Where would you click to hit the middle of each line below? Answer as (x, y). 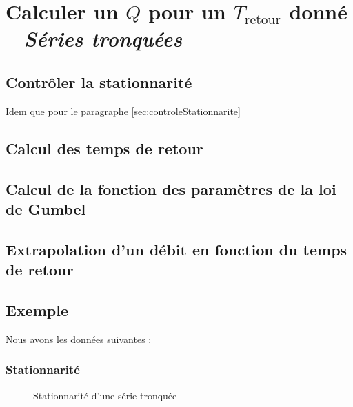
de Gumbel (46, 208)
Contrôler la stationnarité (99, 82)
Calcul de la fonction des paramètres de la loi (171, 188)
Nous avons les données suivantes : (79, 338)
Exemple (37, 310)
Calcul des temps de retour (104, 148)
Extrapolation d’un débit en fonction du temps (176, 249)
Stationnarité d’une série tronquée (105, 395)
